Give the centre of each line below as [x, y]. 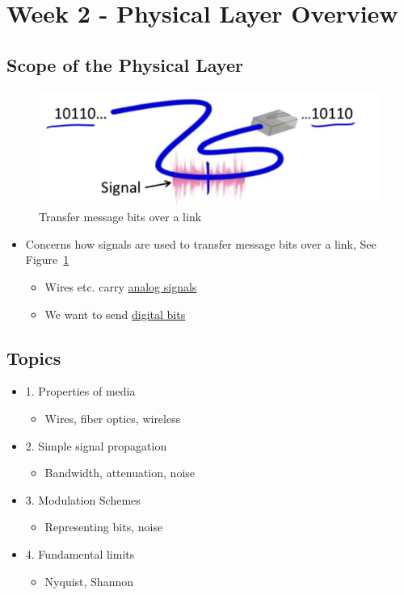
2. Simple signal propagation [96, 445]
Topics [34, 357]
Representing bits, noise [104, 527]
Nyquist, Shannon [89, 581]
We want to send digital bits [115, 314]
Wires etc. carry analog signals [121, 287]
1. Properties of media [80, 391]
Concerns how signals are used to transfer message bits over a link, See [201, 243]
